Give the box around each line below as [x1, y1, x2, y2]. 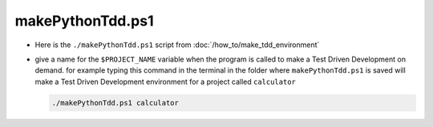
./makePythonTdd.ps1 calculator [51, 98, 180, 107]
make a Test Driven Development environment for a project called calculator [34, 77, 296, 86]
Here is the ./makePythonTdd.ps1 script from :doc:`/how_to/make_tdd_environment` [34, 40, 320, 50]
